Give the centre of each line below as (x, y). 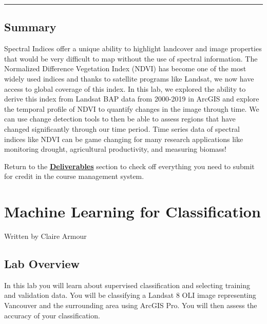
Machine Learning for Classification (132, 211)
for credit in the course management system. (74, 176)
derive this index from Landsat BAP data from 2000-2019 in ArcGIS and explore (132, 99)
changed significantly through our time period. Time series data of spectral (122, 128)
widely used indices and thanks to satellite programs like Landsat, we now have (129, 78)
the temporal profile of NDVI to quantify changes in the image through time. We (132, 108)
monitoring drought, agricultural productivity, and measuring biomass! (116, 149)
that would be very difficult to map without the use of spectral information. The (131, 58)
